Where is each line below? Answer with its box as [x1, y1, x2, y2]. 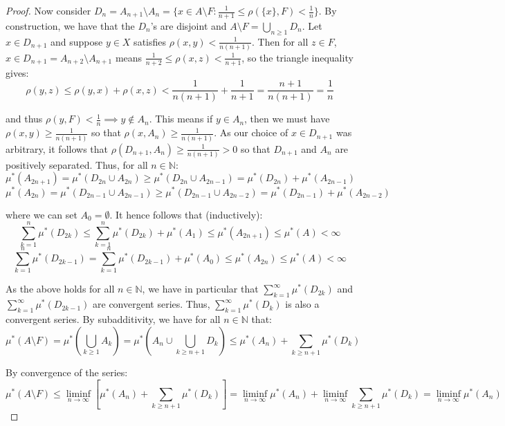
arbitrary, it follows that [6, 141, 109, 156]
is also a [285, 297, 320, 311]
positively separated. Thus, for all [6, 157, 148, 172]
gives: [6, 65, 29, 80]
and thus [6, 111, 43, 126]
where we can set [6, 207, 77, 221]
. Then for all [252, 34, 309, 48]
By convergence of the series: [6, 364, 128, 379]
